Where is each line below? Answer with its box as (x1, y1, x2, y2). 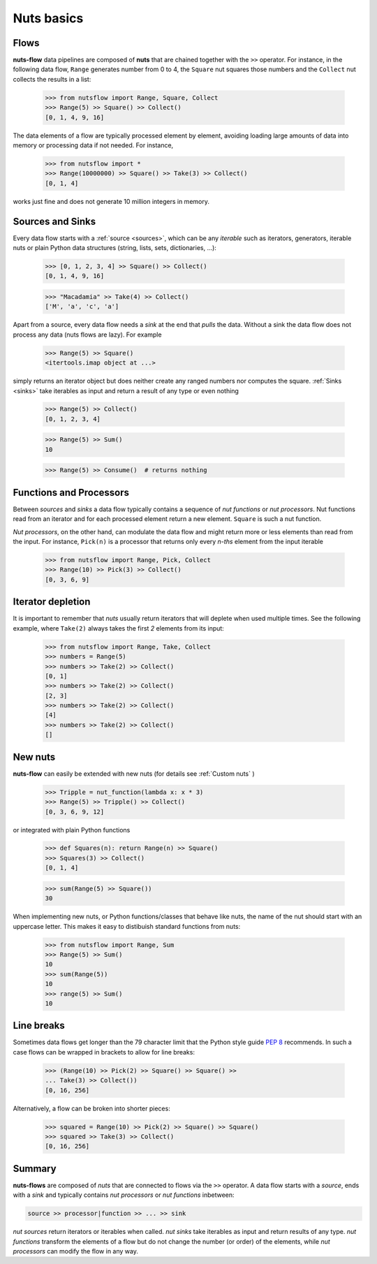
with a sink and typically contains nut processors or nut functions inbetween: (13, 1191, 235, 1199)
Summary (13, 1163, 57, 1175)
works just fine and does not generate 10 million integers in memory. (13, 197, 209, 205)
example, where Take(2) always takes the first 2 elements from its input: (13, 624, 225, 632)
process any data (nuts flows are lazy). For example (13, 330, 162, 339)
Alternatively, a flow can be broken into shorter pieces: (13, 1104, 170, 1112)
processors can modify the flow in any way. (13, 1247, 139, 1255)
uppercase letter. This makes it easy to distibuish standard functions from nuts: (13, 922, 241, 930)
